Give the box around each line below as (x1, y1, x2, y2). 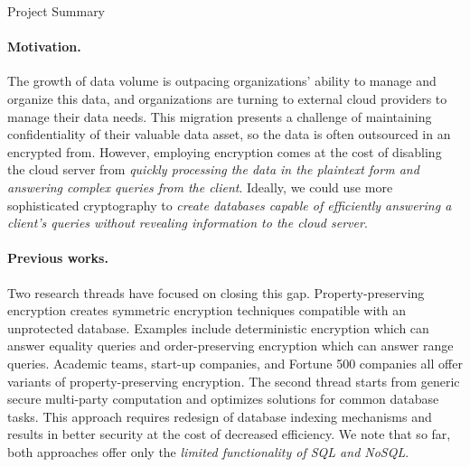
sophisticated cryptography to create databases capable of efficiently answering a (7, 195, 452, 214)
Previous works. (7, 248, 108, 267)
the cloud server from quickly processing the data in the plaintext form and (7, 160, 419, 179)
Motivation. (7, 37, 81, 56)
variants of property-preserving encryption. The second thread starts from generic (7, 371, 460, 390)
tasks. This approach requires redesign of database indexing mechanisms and (7, 406, 432, 425)
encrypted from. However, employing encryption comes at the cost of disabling (7, 142, 442, 161)
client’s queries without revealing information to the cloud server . (7, 213, 368, 232)
